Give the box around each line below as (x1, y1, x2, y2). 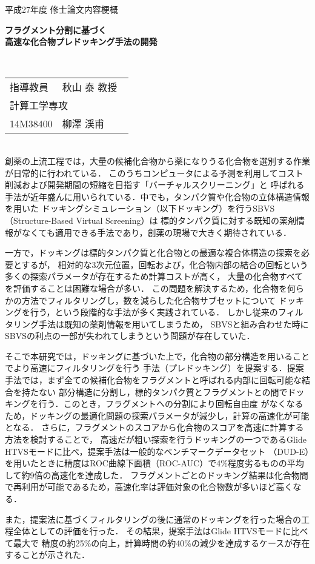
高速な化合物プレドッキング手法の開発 (5, 35, 157, 48)
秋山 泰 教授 (62, 80, 118, 95)
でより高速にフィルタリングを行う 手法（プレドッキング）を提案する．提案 (5, 361, 304, 374)
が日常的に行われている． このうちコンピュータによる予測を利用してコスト (5, 166, 303, 179)
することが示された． (5, 548, 90, 561)
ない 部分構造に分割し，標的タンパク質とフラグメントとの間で (38, 385, 288, 398)
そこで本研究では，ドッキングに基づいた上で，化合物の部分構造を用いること (5, 349, 310, 362)
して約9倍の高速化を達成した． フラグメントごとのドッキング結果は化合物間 (5, 468, 308, 481)
